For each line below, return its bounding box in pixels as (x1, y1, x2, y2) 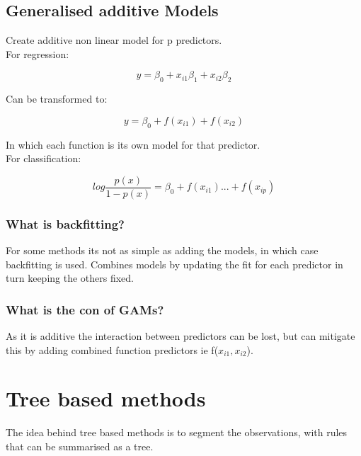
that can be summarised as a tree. (6, 438, 154, 453)
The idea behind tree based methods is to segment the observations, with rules (6, 425, 348, 440)
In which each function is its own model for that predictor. (6, 137, 260, 152)
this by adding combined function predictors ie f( (6, 342, 219, 357)
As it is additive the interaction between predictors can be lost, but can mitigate (6, 329, 355, 343)
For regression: (6, 46, 69, 61)
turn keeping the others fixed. (6, 270, 134, 285)
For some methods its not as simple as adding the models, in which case (6, 243, 319, 258)
